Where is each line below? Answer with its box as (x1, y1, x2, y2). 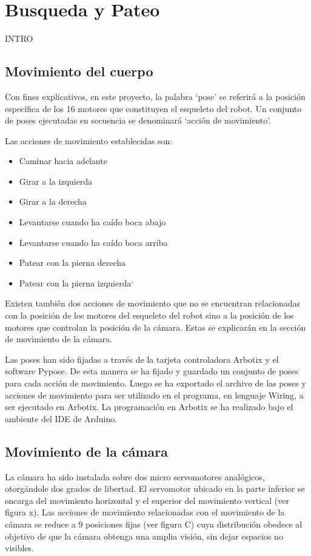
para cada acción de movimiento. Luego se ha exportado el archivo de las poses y (5, 377, 306, 389)
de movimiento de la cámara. (5, 333, 112, 345)
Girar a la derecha (19, 195, 87, 208)
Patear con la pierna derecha (19, 256, 126, 269)
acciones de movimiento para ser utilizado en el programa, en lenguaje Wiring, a (5, 388, 304, 401)
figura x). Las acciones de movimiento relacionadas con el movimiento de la (5, 506, 285, 518)
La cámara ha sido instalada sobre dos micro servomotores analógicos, (5, 470, 265, 483)
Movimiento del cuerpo (5, 62, 153, 81)
